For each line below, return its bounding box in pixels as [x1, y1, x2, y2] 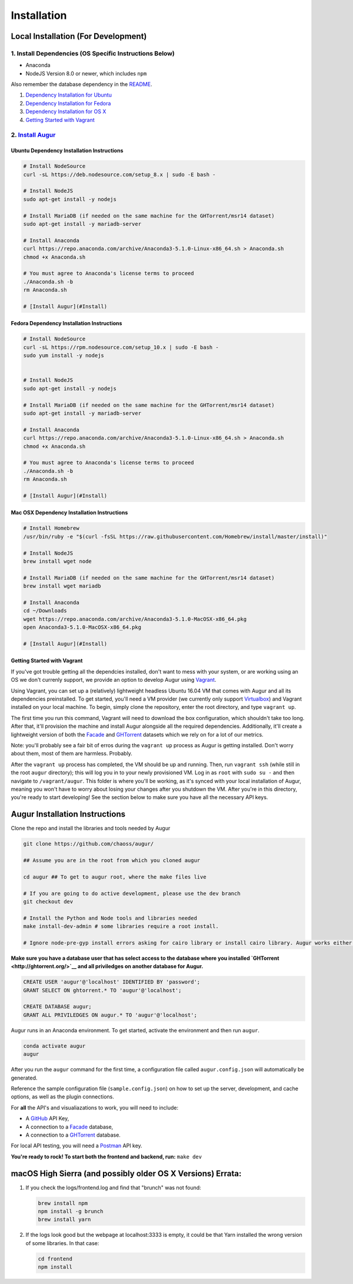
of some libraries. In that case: [25, 1239, 99, 1246]
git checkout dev [23, 898, 74, 905]
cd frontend [38, 1255, 73, 1262]
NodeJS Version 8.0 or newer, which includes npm [25, 70, 147, 77]
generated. [11, 1074, 38, 1081]
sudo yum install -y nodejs [23, 352, 104, 359]
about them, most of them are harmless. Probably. [11, 750, 132, 757]
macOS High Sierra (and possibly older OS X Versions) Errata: [11, 1169, 242, 1179]
